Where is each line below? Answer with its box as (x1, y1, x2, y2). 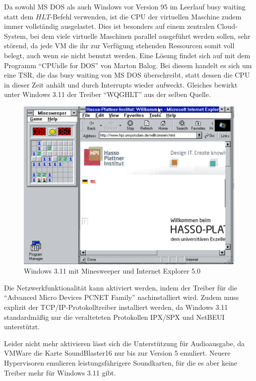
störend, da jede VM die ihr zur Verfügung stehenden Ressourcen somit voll (4, 40, 235, 51)
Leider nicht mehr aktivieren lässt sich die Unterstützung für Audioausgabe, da (4, 338, 245, 348)
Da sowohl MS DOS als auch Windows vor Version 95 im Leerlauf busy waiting (4, 1, 246, 11)
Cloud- (217, 21, 238, 31)
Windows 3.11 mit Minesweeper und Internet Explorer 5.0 (24, 266, 200, 276)
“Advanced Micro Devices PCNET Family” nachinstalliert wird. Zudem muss (4, 292, 239, 302)
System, (4, 30, 28, 41)
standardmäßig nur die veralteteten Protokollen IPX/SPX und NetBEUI (4, 311, 225, 322)
